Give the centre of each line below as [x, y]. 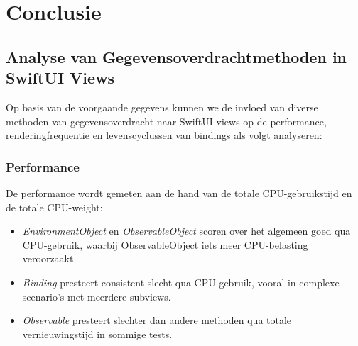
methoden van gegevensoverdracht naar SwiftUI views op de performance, [166, 121]
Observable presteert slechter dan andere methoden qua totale [157, 320]
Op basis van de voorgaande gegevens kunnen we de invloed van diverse [162, 107]
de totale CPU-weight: [54, 207]
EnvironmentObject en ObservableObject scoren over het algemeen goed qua [186, 231]
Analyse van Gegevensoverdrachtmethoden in [176, 56]
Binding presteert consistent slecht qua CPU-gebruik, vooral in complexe [181, 282]
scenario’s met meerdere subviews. [97, 296]
